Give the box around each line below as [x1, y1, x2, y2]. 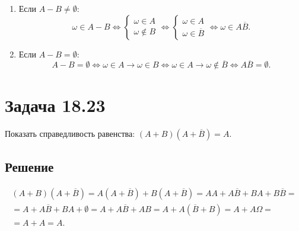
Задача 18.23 [5, 92, 106, 117]
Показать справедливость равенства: [5, 127, 135, 139]
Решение [5, 157, 54, 175]
